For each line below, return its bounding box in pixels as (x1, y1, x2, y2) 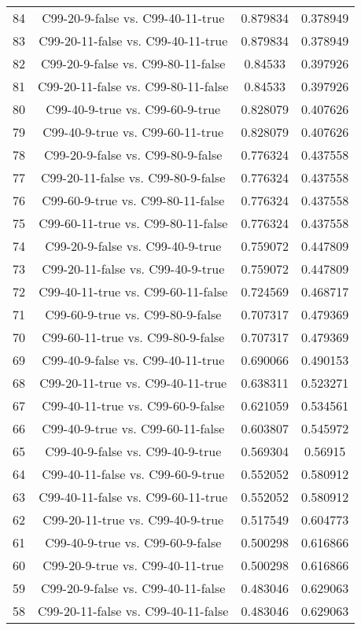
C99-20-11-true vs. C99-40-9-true (42, 510, 224, 529)
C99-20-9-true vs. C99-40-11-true (42, 556, 224, 574)
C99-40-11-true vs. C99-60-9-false (42, 396, 225, 414)
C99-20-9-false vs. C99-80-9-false (44, 146, 223, 164)
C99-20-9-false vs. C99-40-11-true (42, 9, 225, 27)
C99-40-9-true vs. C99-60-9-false (45, 533, 222, 551)
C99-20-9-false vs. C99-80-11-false (41, 54, 226, 72)
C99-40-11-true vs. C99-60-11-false (39, 282, 228, 300)
